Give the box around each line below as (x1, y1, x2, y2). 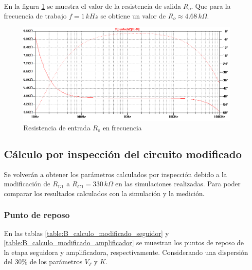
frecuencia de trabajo (4, 10, 67, 20)
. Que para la (191, 1, 231, 11)
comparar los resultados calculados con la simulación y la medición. (4, 188, 205, 198)
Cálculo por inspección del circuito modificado (4, 146, 242, 161)
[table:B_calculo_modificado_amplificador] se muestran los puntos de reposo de (4, 237, 244, 248)
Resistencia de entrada (23, 122, 90, 132)
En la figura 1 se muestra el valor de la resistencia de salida (4, 1, 181, 11)
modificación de (4, 179, 51, 189)
